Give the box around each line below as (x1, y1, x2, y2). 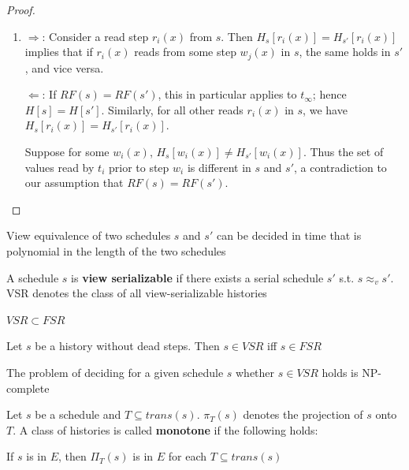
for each (168, 448, 206, 464)
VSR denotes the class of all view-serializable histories (6, 285, 267, 301)
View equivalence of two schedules (6, 227, 171, 244)
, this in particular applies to (158, 86, 297, 103)
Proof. (6, 2, 35, 17)
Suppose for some (24, 144, 110, 160)
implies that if (24, 43, 93, 60)
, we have (303, 101, 348, 117)
